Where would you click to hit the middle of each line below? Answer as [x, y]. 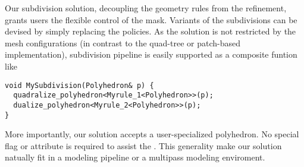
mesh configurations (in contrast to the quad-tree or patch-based [123, 42]
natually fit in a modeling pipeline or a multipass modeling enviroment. [135, 157]
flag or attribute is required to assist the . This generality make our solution [143, 145]
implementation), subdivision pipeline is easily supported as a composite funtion [151, 54]
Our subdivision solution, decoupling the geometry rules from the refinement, [146, 8]
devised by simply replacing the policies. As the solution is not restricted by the [151, 31]
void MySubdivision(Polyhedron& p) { [79, 85]
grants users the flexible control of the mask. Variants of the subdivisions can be [151, 19]
